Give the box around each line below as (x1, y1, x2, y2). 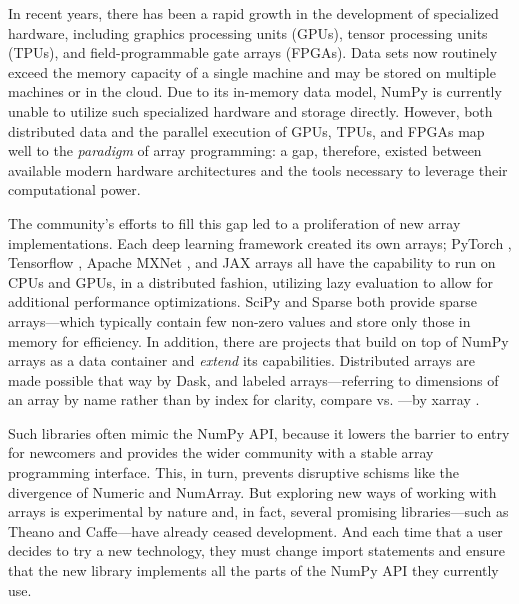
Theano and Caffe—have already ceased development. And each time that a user (8, 520, 503, 541)
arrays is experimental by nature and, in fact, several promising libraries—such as (8, 501, 509, 522)
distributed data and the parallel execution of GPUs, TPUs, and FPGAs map (8, 120, 485, 141)
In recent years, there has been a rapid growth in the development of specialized (8, 3, 499, 23)
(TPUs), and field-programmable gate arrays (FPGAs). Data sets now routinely (8, 42, 498, 63)
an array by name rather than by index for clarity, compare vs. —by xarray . (8, 389, 480, 410)
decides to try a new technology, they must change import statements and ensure (8, 540, 506, 561)
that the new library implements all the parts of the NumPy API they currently (8, 560, 499, 581)
